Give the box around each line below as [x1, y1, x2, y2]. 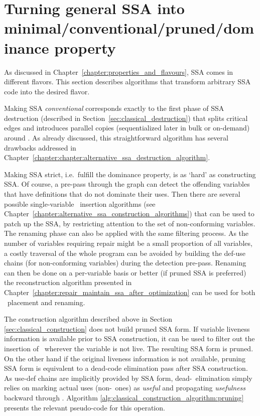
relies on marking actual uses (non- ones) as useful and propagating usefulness [4, 382, 246, 393]
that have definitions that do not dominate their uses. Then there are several [4, 189, 240, 199]
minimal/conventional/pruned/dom [4, 18, 254, 38]
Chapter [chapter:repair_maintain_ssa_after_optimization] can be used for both [4, 287, 255, 297]
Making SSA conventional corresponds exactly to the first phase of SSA [4, 103, 224, 113]
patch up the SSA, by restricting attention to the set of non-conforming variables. [4, 218, 255, 228]
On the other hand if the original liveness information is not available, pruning [4, 353, 246, 363]
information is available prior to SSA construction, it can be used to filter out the [4, 333, 255, 344]
